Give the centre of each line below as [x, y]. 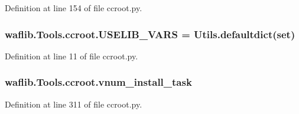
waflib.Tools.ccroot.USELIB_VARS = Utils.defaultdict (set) [150, 34]
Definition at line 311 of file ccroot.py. [74, 104]
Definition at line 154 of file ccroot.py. [74, 8]
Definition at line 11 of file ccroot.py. [71, 56]
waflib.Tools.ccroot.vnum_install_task [98, 82]
